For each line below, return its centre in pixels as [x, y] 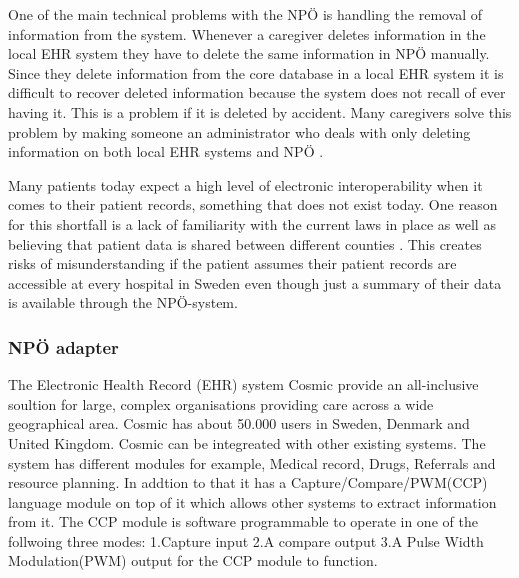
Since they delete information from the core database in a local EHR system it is [256, 72]
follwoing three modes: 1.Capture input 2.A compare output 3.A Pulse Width [246, 540]
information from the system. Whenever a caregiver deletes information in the [247, 33]
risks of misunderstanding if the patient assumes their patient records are [232, 263]
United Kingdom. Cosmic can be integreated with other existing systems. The [247, 442]
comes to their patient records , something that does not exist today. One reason [253, 204]
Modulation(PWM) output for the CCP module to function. [193, 560]
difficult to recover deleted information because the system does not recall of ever [257, 92]
